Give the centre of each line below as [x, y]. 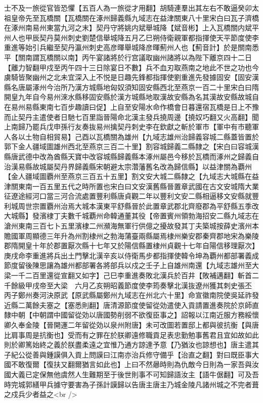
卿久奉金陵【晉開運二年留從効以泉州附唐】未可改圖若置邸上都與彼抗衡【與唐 [131, 325]
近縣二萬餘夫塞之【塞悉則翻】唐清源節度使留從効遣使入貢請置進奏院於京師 [128, 305]
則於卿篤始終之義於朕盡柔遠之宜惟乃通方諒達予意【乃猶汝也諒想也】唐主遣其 [131, 345]
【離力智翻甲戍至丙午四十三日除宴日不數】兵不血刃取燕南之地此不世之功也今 [131, 67]
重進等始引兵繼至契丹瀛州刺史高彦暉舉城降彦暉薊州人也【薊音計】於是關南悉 [131, 47]
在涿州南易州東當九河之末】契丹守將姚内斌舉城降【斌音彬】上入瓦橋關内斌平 [131, 28]
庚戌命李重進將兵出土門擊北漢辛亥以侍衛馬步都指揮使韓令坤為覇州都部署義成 [131, 255]
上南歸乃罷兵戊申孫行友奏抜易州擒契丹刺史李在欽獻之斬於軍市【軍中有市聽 [128, 127]
